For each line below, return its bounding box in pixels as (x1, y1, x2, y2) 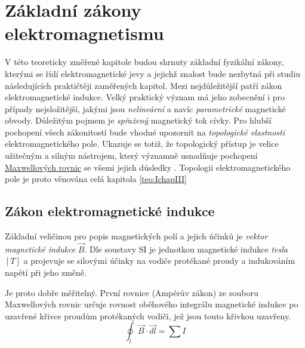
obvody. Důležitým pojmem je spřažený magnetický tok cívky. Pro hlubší (5, 114, 272, 127)
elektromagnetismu (5, 21, 164, 45)
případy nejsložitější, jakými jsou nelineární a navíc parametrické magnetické (5, 102, 286, 115)
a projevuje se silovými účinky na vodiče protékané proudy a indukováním (23, 254, 295, 267)
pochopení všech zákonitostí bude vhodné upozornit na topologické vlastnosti (5, 125, 285, 138)
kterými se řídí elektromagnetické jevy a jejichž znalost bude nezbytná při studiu (5, 67, 301, 79)
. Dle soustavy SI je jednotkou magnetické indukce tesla (84, 242, 288, 255)
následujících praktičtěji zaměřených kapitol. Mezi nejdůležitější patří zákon (5, 79, 282, 91)
